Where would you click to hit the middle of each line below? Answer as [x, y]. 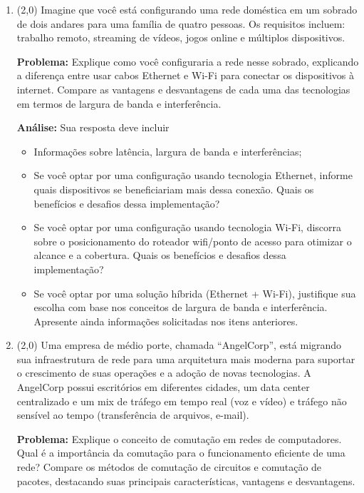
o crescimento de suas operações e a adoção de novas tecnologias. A [164, 373]
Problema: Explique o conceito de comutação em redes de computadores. [179, 438]
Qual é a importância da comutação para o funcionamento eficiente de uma [181, 453]
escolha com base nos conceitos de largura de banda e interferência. [181, 307]
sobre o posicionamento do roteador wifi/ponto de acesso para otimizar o [193, 241]
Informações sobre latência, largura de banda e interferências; [168, 151]
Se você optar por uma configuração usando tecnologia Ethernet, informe [193, 175]
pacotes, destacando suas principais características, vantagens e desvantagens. [186, 481]
